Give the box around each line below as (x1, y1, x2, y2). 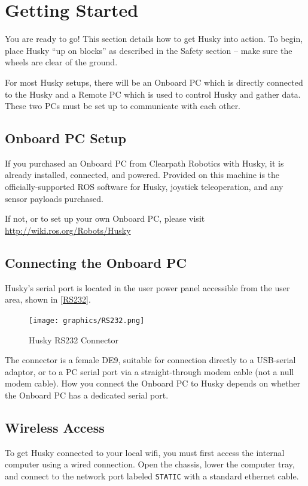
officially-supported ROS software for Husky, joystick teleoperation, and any (5, 180, 283, 193)
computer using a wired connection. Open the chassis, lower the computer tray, (5, 458, 295, 470)
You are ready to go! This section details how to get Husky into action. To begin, (5, 32, 303, 45)
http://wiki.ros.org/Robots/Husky (5, 224, 131, 236)
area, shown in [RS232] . (5, 293, 91, 306)
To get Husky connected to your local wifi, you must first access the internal (5, 446, 285, 458)
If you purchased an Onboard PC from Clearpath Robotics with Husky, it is (5, 156, 284, 169)
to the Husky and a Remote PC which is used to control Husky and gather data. (5, 87, 301, 100)
